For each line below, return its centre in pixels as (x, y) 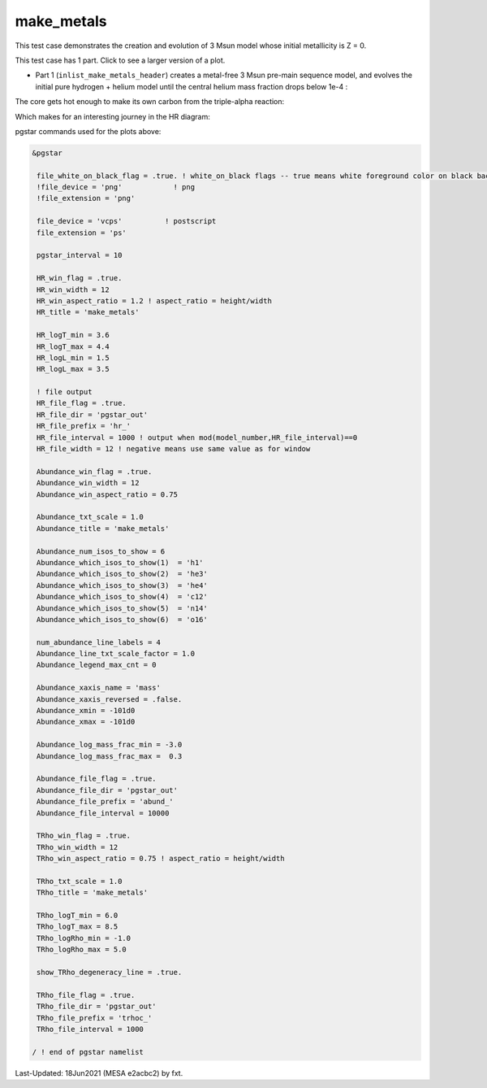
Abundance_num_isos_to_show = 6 (101, 551)
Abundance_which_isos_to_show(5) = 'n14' (123, 608)
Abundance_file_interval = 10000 (103, 813)
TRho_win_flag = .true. (84, 836)
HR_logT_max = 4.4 (73, 346)
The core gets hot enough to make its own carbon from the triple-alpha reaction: (150, 102)
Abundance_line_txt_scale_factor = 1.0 (116, 654)
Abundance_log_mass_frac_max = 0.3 (110, 756)
